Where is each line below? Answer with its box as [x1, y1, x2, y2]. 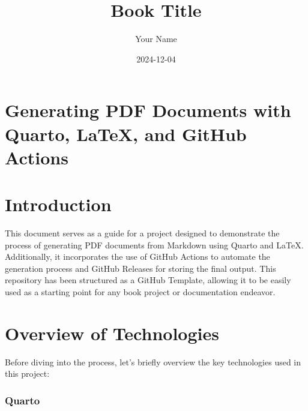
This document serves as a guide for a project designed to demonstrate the [5, 227, 280, 239]
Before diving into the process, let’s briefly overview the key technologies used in [5, 355, 301, 368]
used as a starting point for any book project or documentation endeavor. [5, 285, 276, 298]
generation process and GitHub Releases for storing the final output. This [5, 262, 276, 274]
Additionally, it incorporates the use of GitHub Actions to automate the [5, 250, 270, 263]
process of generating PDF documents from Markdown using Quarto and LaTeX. [5, 238, 304, 251]
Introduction [5, 192, 112, 217]
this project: [5, 367, 50, 380]
